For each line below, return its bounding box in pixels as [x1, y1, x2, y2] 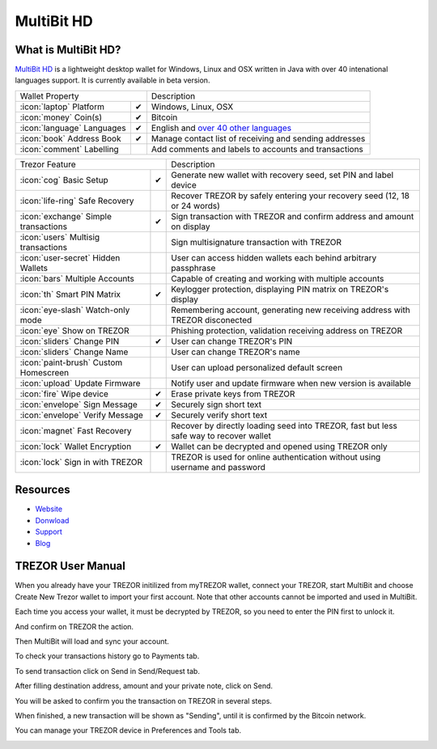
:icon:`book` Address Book [19, 133, 121, 144]
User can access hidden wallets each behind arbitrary [171, 252, 377, 263]
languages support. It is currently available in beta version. [15, 75, 210, 85]
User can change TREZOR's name [171, 346, 301, 358]
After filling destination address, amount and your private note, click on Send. [15, 681, 274, 691]
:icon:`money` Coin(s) [19, 112, 103, 123]
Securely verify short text [171, 409, 268, 421]
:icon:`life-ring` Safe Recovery [19, 195, 134, 206]
